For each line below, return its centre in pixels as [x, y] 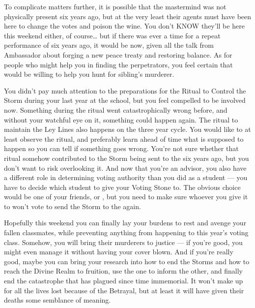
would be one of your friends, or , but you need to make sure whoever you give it [126, 197]
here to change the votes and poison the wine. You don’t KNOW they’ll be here [124, 26]
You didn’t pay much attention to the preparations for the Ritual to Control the [125, 90]
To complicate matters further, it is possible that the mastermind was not [115, 6]
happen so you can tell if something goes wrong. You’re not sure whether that [121, 148]
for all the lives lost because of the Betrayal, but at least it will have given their [124, 290]
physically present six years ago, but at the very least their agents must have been [128, 16]
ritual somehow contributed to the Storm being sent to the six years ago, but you [127, 158]
